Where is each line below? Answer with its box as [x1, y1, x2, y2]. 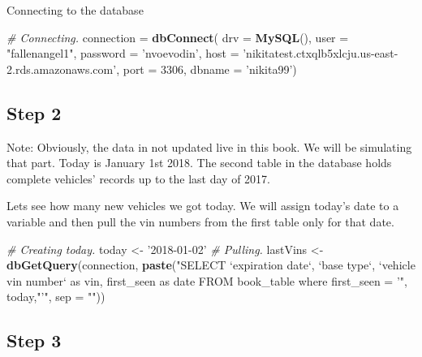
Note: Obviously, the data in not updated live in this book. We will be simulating [6, 138, 412, 155]
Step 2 [6, 100, 62, 125]
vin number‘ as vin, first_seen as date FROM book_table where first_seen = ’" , [6, 272, 407, 289]
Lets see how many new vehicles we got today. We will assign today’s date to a [6, 197, 399, 214]
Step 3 [6, 328, 62, 353]
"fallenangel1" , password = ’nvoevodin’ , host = [6, 45, 239, 62]
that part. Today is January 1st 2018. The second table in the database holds [6, 154, 392, 171]
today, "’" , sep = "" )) [6, 288, 105, 305]
